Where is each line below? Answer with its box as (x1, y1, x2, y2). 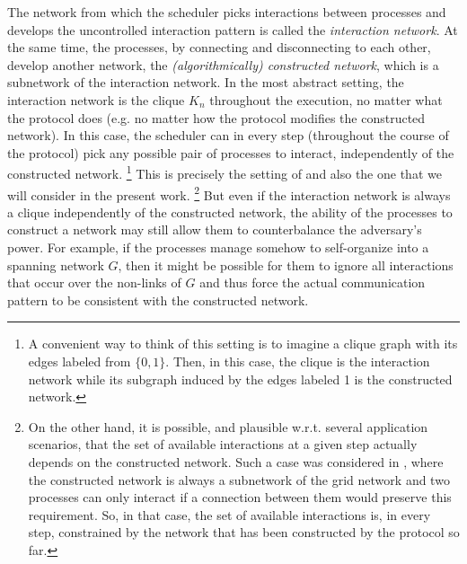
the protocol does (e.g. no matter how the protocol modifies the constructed (7, 108, 426, 127)
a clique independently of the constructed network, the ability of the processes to (7, 202, 453, 221)
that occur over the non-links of (7, 273, 181, 292)
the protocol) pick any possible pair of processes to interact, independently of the (7, 143, 454, 162)
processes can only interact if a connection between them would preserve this (28, 488, 452, 507)
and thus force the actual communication (199, 273, 426, 292)
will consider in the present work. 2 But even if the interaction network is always (7, 182, 451, 204)
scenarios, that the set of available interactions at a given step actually (28, 435, 418, 454)
